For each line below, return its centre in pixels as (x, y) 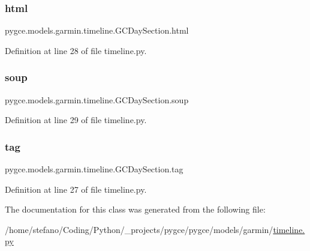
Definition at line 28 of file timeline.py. (76, 50)
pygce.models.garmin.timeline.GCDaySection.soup (97, 99)
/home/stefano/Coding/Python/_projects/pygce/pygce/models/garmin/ (139, 229)
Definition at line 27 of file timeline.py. (76, 189)
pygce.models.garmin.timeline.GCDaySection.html (97, 30)
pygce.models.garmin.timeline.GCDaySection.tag (94, 169)
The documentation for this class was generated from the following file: (135, 209)
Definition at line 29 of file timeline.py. (76, 120)
